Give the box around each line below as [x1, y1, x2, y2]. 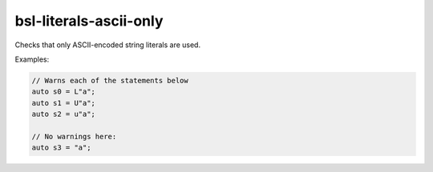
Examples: [14, 54, 50, 64]
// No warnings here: [31, 132, 117, 141]
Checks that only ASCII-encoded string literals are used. [14, 40, 200, 50]
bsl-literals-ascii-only [14, 12, 164, 30]
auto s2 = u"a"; [31, 110, 96, 119]
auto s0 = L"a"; [31, 87, 96, 96]
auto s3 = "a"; [31, 143, 91, 152]
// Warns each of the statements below [31, 76, 188, 85]
